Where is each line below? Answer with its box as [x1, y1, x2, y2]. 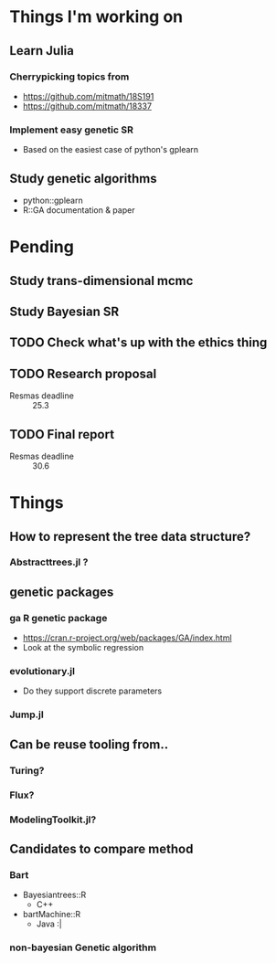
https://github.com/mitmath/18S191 [22, 90, 154, 101]
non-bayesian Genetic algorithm [9, 941, 157, 954]
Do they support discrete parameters [22, 685, 163, 696]
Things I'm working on [9, 6, 184, 27]
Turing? [9, 764, 45, 777]
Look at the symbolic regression [22, 642, 144, 653]
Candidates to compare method [9, 841, 194, 856]
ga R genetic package [9, 611, 108, 624]
